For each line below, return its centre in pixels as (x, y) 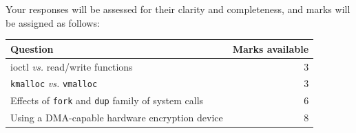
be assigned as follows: (53, 22)
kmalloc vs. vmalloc (54, 83)
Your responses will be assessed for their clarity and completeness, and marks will (178, 9)
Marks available (271, 48)
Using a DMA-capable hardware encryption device (117, 118)
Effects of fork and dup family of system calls (107, 100)
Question (32, 48)
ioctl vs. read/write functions (72, 66)
